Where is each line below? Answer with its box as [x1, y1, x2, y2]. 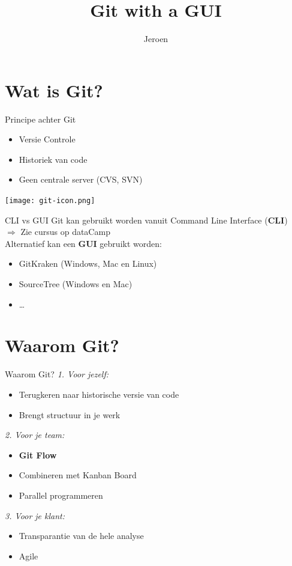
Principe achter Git [5, 112, 76, 125]
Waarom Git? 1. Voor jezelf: [5, 368, 109, 380]
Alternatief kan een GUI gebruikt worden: [5, 237, 162, 249]
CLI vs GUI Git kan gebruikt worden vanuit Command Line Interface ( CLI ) [5, 213, 288, 226]
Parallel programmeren [19, 488, 103, 501]
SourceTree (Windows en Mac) [19, 278, 133, 290]
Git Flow [19, 448, 57, 461]
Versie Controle [19, 133, 76, 145]
